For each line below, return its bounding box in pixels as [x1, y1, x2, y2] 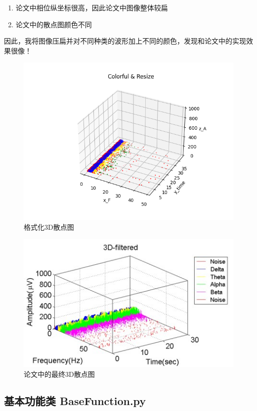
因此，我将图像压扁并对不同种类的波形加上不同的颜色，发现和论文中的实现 [4, 36, 246, 46]
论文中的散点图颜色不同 [15, 19, 92, 29]
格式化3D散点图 [24, 221, 74, 232]
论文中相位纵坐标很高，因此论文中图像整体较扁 [15, 2, 168, 12]
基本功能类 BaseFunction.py [4, 393, 146, 408]
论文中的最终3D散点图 [24, 368, 95, 379]
